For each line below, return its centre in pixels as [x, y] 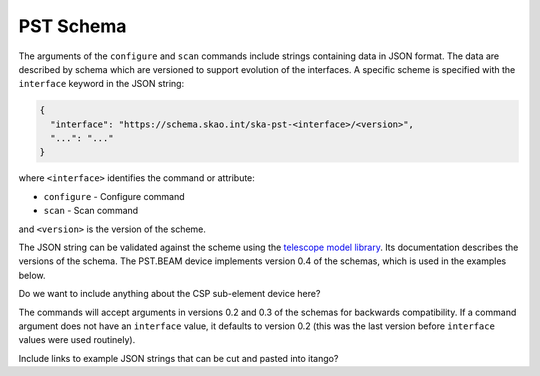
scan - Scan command [91, 211]
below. [32, 275]
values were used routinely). [77, 340]
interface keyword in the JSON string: [101, 84]
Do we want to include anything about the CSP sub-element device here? [169, 294]
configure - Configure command [114, 196]
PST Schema [72, 26]
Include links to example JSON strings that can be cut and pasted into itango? [178, 358]
